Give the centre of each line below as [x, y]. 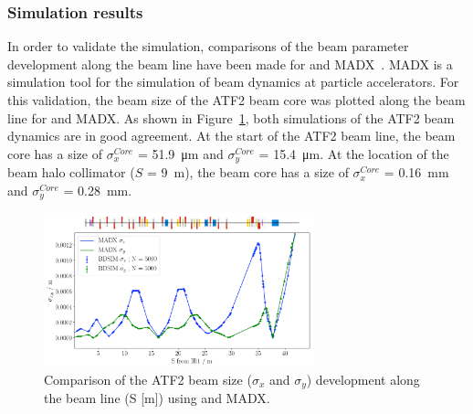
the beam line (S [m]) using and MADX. [157, 398]
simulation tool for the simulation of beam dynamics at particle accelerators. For [233, 82]
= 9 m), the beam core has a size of [247, 172]
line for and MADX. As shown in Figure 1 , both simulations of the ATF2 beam [231, 117]
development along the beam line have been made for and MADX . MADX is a [230, 64]
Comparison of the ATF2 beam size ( [148, 379]
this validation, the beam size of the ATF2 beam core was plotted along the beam [236, 100]
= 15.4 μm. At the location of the [354, 153]
